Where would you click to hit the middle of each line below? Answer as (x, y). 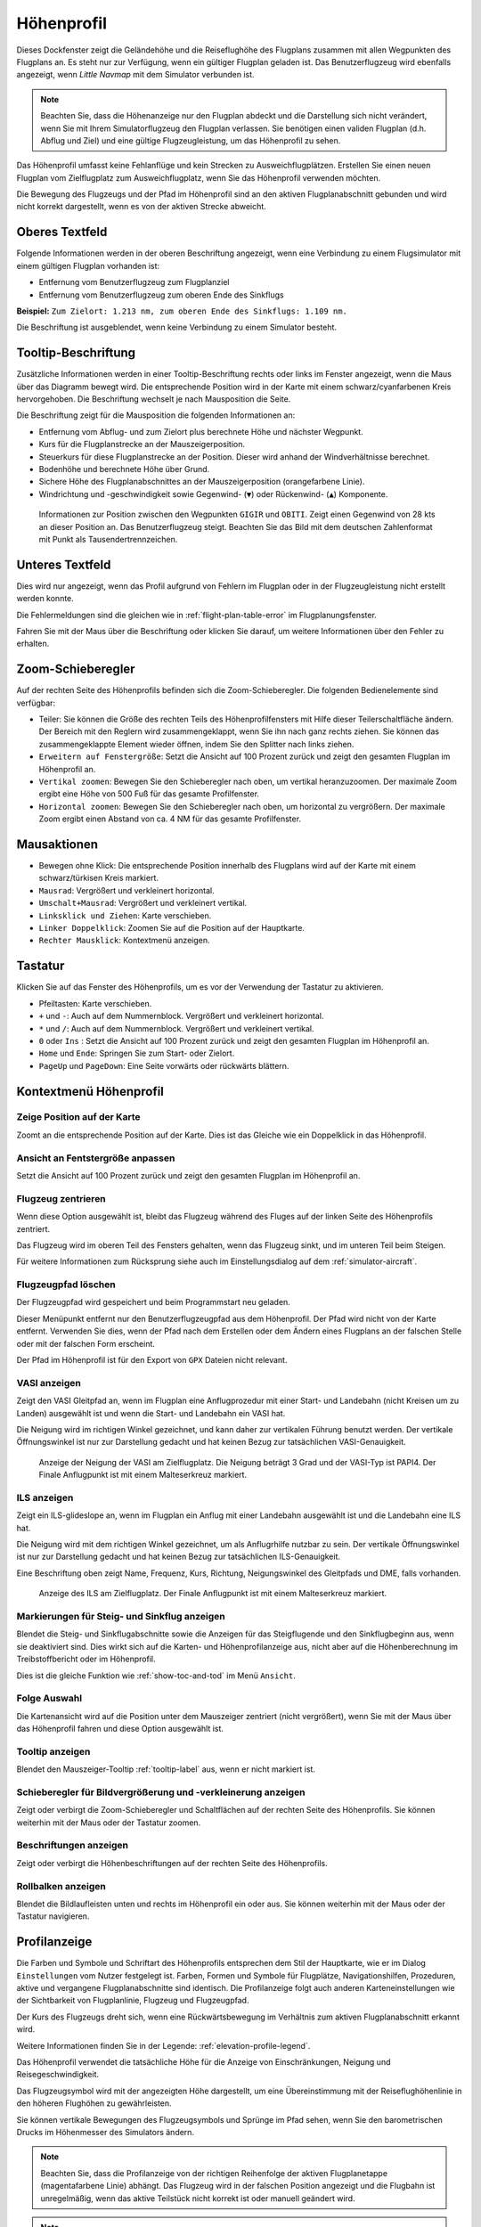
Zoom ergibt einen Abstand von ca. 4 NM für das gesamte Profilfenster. (170, 819)
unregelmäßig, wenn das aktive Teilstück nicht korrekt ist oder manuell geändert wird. (198, 2198)
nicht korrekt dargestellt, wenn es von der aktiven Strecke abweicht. (141, 207)
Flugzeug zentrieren (61, 1198)
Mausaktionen (57, 844)
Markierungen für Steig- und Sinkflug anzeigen (121, 1616)
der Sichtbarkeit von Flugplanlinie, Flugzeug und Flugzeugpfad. (133, 2001)
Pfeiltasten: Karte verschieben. (95, 1003)
